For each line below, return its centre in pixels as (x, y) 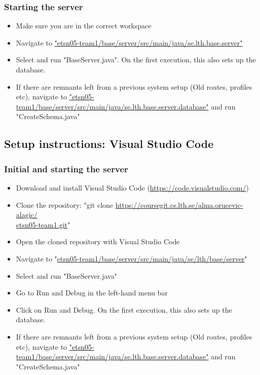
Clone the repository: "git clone (65, 204)
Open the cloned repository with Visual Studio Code (98, 241)
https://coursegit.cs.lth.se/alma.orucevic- (179, 204)
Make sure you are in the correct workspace (84, 26)
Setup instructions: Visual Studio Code (109, 144)
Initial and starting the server (66, 168)
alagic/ (27, 215)
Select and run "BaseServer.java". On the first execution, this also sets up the (136, 60)
